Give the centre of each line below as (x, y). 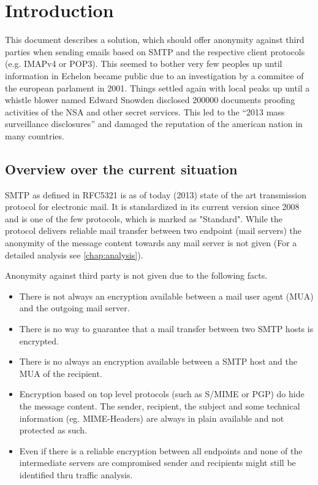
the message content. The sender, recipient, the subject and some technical (160, 405)
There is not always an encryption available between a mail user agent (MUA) (166, 296)
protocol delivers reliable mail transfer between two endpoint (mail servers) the (153, 231)
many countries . (35, 135)
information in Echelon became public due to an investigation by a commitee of (154, 75)
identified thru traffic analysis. (76, 474)
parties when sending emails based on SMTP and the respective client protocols (155, 51)
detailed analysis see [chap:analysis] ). (74, 254)
